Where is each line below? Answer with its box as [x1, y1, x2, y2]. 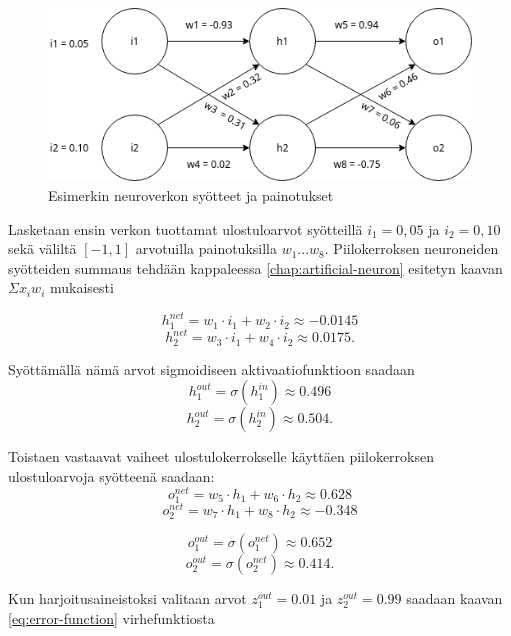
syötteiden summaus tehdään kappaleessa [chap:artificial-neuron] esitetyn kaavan [8, 257, 503, 278]
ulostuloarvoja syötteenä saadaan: [8, 466, 215, 487]
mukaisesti [49, 277, 114, 298]
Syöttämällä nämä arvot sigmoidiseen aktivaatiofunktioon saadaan [8, 358, 415, 379]
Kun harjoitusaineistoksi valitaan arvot [8, 588, 247, 609]
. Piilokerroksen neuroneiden [324, 238, 499, 259]
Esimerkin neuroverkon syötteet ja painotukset [48, 184, 334, 205]
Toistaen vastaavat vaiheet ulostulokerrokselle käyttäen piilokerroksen [8, 446, 434, 467]
